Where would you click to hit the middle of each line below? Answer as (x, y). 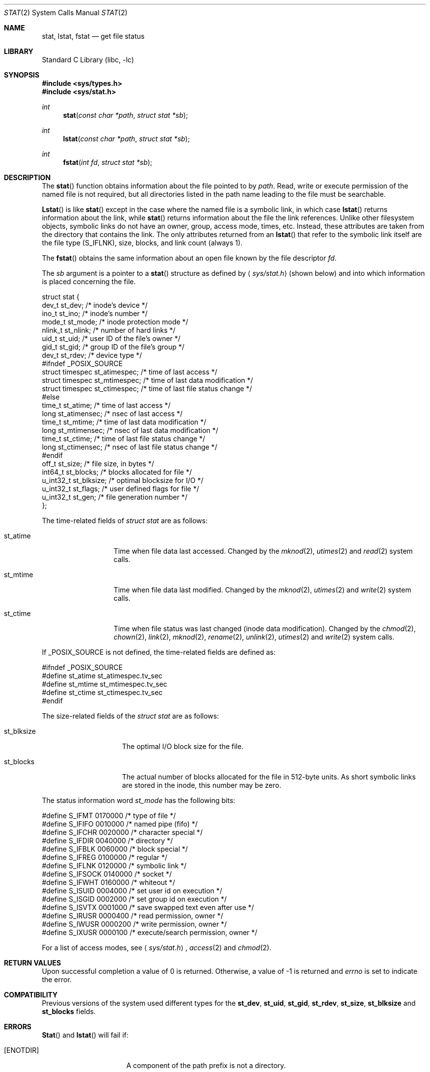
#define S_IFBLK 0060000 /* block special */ (115, 849)
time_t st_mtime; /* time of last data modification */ (124, 422)
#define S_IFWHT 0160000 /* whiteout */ (108, 882)
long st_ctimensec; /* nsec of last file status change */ (130, 447)
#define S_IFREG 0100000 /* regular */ (105, 857)
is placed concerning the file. (89, 281)
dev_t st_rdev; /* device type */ (92, 355)
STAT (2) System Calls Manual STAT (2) (66, 13)
